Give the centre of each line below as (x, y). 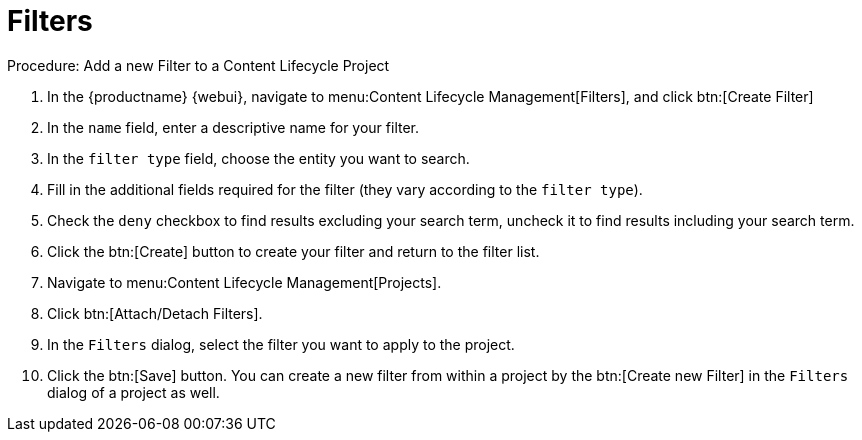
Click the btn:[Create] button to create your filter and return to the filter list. (293, 251)
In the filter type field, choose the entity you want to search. (258, 158)
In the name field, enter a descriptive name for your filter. (233, 127)
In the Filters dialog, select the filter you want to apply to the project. (281, 344)
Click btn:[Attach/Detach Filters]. (155, 313)
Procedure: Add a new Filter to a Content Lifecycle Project (198, 65)
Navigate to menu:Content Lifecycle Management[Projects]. (244, 282)
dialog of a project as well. (133, 392)
